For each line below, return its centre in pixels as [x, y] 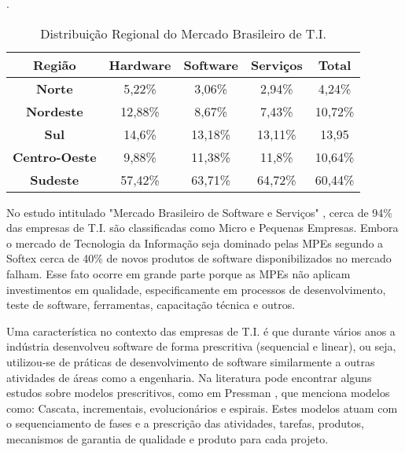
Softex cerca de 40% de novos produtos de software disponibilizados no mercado [199, 258]
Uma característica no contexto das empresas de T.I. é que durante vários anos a [201, 331]
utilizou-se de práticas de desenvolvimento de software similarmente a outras [191, 361]
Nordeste [54, 111]
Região [54, 64]
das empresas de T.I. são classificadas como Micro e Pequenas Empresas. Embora [202, 228]
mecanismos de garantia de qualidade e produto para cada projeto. [168, 438]
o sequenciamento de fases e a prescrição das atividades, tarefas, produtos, [185, 423]
